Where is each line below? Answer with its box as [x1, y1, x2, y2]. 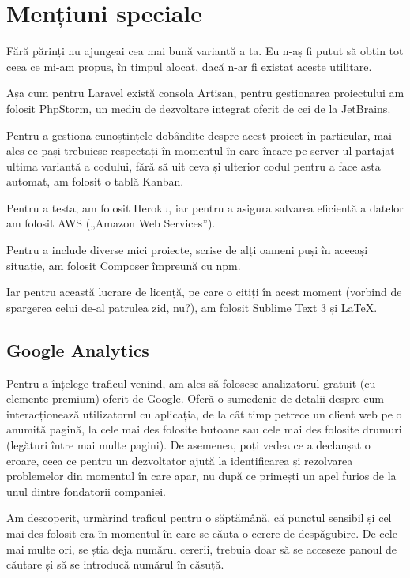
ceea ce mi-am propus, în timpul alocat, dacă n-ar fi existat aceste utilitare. [6, 58, 372, 74]
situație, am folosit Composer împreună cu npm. [6, 257, 241, 273]
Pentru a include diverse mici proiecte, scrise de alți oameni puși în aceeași [6, 242, 368, 258]
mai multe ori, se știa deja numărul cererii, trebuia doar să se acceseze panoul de [6, 540, 397, 557]
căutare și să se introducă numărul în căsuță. [6, 556, 224, 572]
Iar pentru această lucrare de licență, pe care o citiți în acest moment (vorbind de [6, 283, 402, 300]
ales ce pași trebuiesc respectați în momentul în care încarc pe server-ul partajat [6, 142, 395, 159]
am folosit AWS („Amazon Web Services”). [6, 215, 216, 231]
